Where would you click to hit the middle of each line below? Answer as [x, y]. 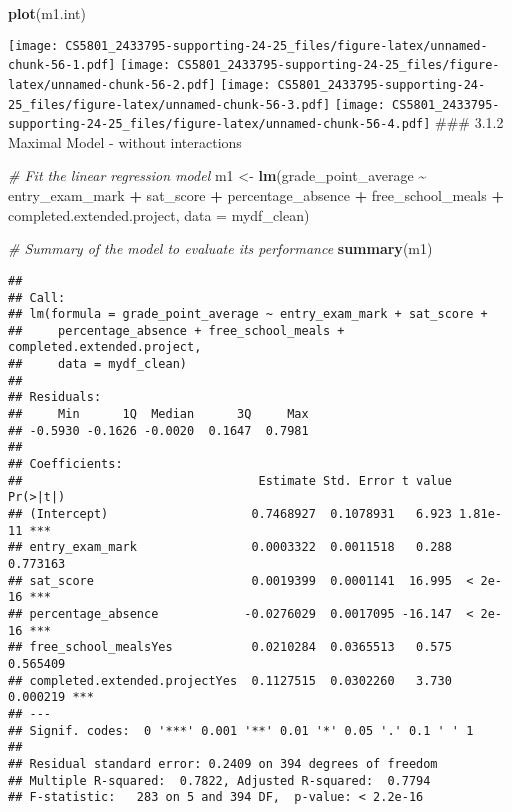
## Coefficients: [65, 464]
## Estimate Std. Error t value [230, 480]
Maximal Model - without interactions [125, 141]
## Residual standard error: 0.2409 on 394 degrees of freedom [223, 763]
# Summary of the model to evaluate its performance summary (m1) [220, 248]
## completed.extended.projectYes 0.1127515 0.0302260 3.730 [230, 680]
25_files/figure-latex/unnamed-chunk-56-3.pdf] [169, 104]
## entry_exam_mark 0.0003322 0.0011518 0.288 [230, 547]
